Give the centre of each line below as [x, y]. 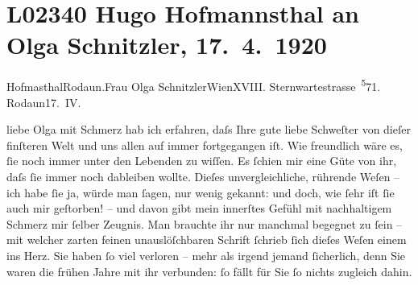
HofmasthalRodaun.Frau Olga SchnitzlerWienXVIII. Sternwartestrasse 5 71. [194, 85]
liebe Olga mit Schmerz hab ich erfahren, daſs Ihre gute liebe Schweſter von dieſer [209, 129]
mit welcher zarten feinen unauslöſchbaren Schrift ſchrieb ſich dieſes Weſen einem [207, 240]
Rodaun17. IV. [44, 102]
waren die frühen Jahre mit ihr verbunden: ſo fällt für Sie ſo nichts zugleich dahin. [209, 271]
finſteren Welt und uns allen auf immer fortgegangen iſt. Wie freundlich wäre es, [205, 145]
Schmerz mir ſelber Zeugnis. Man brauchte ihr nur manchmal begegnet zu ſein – [205, 223]
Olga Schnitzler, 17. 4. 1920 [167, 45]
